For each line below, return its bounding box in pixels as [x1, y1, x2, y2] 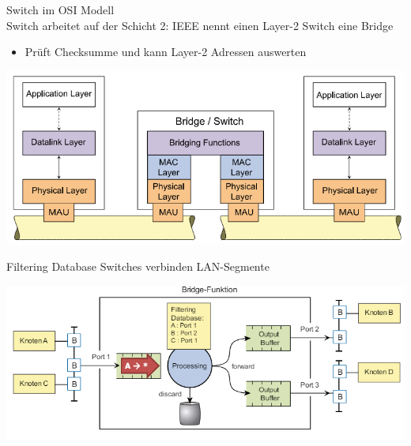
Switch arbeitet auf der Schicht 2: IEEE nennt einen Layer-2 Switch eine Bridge [6, 17, 394, 33]
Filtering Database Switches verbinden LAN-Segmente [6, 258, 270, 275]
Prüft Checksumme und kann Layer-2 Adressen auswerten [25, 43, 307, 60]
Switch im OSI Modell [6, 2, 115, 17]
